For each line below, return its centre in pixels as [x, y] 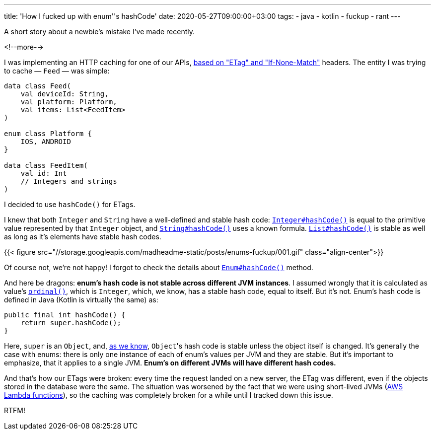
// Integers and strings [69, 181]
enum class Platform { [48, 134]
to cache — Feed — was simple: [57, 71]
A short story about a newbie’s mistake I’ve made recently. [100, 32]
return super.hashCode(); [71, 323]
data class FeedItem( [46, 165]
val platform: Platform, [69, 102]
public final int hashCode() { [65, 315]
